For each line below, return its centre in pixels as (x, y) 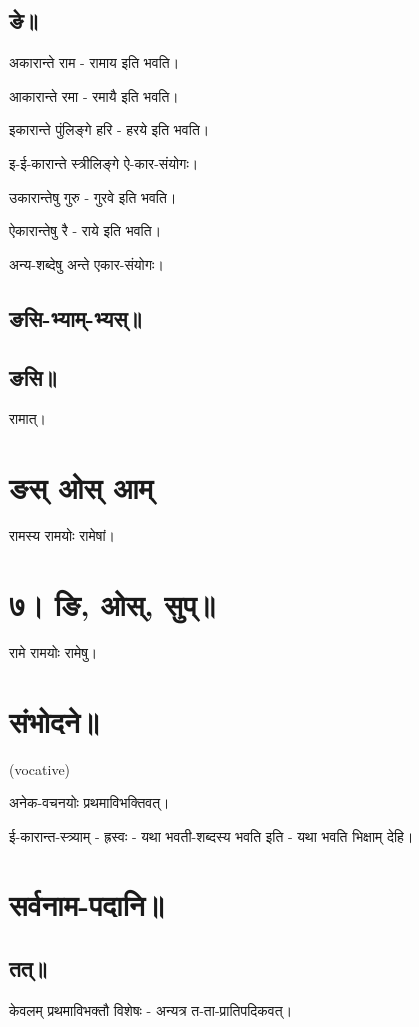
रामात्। (28, 418)
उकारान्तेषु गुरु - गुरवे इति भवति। (93, 196)
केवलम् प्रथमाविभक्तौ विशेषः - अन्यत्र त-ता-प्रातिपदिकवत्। (151, 1009)
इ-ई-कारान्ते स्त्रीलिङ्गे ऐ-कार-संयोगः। (104, 162)
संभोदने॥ (54, 720)
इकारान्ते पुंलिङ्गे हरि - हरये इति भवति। (109, 129)
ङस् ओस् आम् (81, 487)
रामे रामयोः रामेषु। (53, 651)
